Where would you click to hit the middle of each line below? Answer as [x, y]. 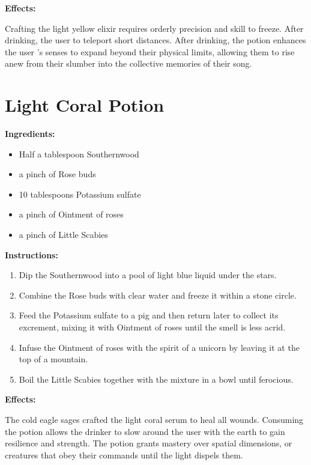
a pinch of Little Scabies [63, 235]
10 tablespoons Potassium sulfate [80, 194]
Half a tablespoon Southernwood [79, 153]
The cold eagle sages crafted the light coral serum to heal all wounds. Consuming [154, 419]
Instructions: [32, 254]
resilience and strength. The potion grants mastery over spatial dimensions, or [149, 443]
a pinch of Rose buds [57, 174]
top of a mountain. [53, 359]
